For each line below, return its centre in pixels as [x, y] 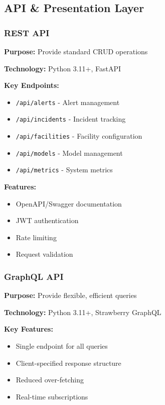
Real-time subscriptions [52, 396]
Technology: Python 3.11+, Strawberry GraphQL [83, 312]
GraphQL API [34, 276]
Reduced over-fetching [50, 380]
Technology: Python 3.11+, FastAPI [63, 68]
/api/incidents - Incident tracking [71, 119]
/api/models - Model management [69, 153]
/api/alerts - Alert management [68, 102]
